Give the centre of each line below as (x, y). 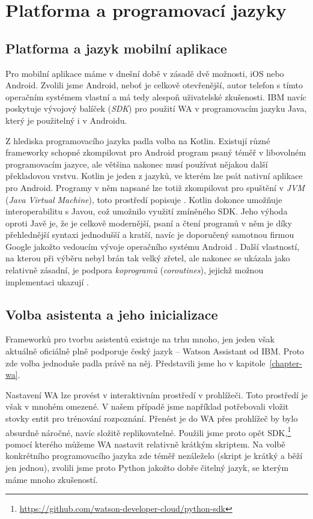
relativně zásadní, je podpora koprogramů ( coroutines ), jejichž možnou (135, 270)
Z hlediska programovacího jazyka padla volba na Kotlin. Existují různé (138, 140)
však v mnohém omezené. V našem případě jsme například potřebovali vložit (147, 406)
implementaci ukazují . (47, 281)
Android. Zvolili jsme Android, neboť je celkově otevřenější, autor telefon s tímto (154, 85)
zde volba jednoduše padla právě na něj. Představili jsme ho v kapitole (135, 363)
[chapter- (286, 363)
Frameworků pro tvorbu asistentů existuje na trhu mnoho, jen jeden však (140, 339)
